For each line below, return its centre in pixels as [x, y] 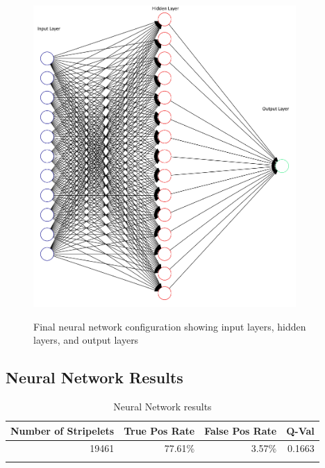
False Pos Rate [241, 430]
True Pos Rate [159, 430]
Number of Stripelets [62, 430]
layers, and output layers [86, 340]
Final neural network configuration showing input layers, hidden [170, 326]
